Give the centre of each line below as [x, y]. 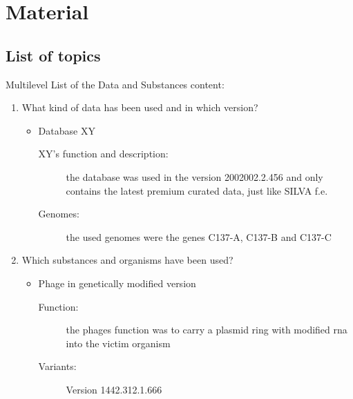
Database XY [67, 130]
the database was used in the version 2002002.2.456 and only [194, 176]
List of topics [53, 55]
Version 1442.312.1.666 [114, 389]
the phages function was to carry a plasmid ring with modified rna [207, 330]
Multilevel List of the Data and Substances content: [115, 84]
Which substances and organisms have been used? [127, 260]
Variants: [57, 366]
